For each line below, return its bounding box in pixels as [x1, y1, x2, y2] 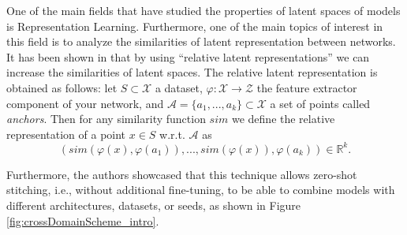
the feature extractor [256, 79, 357, 95]
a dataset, [155, 79, 203, 95]
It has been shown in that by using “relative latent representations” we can [6, 48, 370, 65]
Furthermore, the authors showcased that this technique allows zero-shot [6, 166, 357, 182]
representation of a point [6, 125, 126, 142]
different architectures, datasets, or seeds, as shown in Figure [6, 197, 301, 214]
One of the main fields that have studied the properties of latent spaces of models [6, 2, 401, 18]
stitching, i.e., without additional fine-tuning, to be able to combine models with [6, 181, 395, 198]
